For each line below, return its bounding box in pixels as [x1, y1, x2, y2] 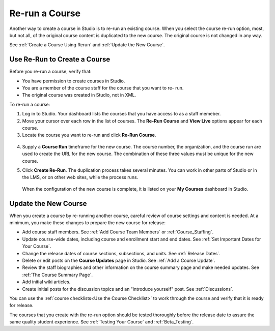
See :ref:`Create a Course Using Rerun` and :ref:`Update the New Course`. [9, 42, 165, 48]
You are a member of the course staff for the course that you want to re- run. [22, 85, 184, 91]
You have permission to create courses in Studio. [22, 78, 125, 84]
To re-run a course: [9, 101, 50, 107]
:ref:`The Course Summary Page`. [22, 272, 93, 278]
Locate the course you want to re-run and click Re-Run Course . [22, 132, 156, 138]
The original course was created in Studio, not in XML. [22, 92, 136, 98]
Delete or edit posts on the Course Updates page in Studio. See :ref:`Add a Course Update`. [22, 257, 216, 263]
